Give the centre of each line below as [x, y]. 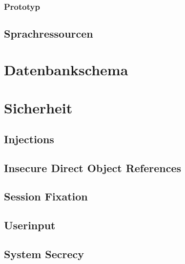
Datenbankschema [66, 69]
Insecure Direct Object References [93, 167]
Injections [29, 139]
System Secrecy [44, 253]
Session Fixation [46, 196]
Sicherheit [38, 108]
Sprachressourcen [49, 33]
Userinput [30, 225]
